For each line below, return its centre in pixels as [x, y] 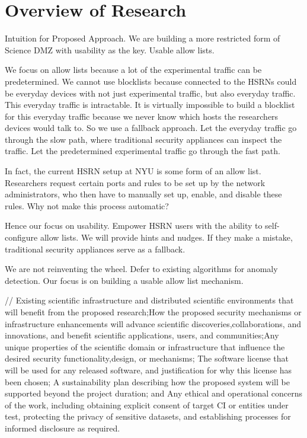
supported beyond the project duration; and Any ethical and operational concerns [154, 393]
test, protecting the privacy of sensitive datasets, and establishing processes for [148, 416]
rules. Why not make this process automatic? [87, 205]
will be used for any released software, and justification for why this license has [148, 370]
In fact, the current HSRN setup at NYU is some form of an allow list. [133, 171]
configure [21, 237]
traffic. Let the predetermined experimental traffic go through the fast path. [143, 151]
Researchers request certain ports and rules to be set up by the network [135, 182]
